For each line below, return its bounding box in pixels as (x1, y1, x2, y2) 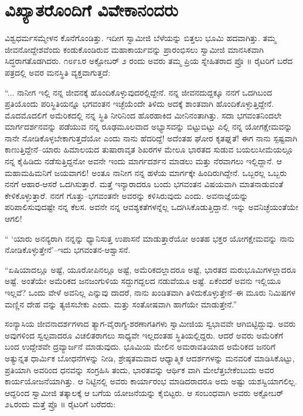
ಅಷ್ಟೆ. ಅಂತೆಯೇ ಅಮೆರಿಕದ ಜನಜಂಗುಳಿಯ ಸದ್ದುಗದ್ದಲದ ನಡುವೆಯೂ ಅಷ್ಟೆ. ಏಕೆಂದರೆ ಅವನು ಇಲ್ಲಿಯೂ (5, 275, 281, 287)
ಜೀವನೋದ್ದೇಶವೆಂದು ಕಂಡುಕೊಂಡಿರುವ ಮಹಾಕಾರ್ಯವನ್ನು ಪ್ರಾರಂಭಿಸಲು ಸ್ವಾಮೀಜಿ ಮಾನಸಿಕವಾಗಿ (5, 43, 264, 55)
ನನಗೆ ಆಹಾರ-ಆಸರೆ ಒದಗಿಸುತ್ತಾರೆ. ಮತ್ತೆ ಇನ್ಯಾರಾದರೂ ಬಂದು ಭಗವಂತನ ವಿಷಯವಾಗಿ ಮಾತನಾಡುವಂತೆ (5, 178, 284, 190)
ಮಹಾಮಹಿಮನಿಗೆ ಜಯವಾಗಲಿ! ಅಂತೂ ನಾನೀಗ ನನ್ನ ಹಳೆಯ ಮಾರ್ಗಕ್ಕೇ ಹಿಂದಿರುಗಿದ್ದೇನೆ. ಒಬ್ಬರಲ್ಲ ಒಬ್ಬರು (5, 166, 287, 178)
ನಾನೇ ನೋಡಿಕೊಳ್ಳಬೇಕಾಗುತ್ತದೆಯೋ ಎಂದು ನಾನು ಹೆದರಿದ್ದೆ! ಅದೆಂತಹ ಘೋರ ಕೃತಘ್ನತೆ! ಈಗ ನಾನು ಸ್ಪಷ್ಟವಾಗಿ (5, 131, 298, 144)
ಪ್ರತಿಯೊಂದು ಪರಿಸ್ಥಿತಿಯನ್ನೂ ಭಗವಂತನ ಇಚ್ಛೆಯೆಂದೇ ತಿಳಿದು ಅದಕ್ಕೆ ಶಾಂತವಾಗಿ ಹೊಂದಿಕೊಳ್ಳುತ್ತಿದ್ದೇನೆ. (5, 97, 274, 110)
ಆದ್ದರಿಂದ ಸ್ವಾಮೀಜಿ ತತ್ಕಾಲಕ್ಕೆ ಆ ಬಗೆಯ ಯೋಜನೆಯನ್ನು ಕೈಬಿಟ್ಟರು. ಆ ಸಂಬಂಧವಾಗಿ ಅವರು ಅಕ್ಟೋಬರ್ (5, 386, 284, 398)
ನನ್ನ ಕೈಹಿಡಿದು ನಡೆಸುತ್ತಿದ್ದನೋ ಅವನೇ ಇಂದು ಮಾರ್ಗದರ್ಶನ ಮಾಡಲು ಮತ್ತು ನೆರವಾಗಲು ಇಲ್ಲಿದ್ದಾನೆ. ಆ (5, 155, 282, 167)
